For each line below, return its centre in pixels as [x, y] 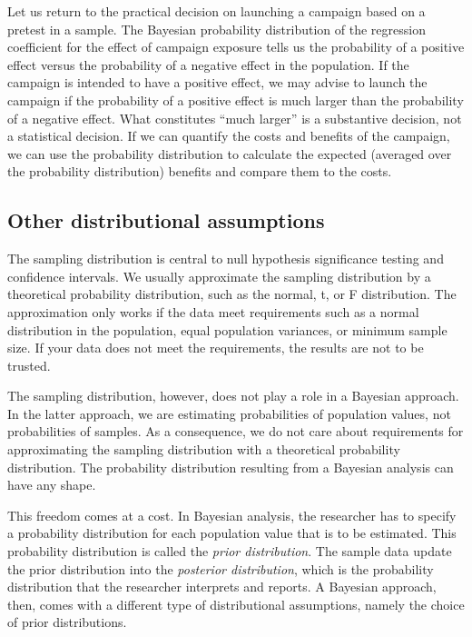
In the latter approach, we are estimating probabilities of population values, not [229, 413]
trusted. [29, 365]
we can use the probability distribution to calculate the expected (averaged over [230, 153]
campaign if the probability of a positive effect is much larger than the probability [236, 100]
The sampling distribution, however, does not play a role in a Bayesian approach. [233, 396]
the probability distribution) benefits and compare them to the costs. [200, 171]
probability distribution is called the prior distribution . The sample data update [230, 551]
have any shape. [52, 485]
